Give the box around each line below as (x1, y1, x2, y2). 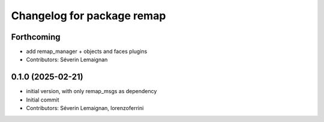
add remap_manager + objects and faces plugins (26, 48, 148, 55)
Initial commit (26, 96, 59, 103)
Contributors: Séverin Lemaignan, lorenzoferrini (26, 105, 144, 112)
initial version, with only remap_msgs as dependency (26, 88, 157, 95)
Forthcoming (11, 32, 61, 42)
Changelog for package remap (11, 9, 166, 22)
